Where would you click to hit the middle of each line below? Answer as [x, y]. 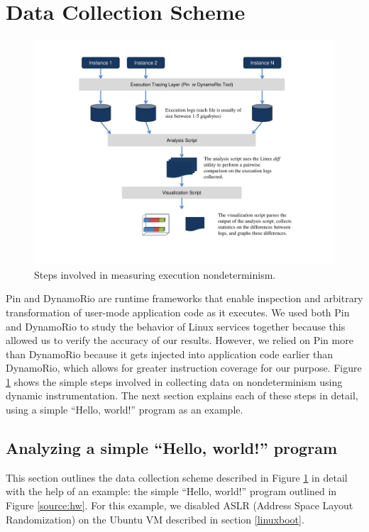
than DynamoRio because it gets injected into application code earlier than [170, 354]
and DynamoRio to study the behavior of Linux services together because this [176, 326]
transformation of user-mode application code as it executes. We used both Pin [178, 312]
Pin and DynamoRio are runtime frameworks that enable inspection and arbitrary [184, 298]
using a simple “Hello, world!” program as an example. [125, 410]
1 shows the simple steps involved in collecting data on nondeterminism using [174, 381]
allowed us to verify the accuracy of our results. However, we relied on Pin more [180, 340]
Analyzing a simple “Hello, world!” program [171, 448]
